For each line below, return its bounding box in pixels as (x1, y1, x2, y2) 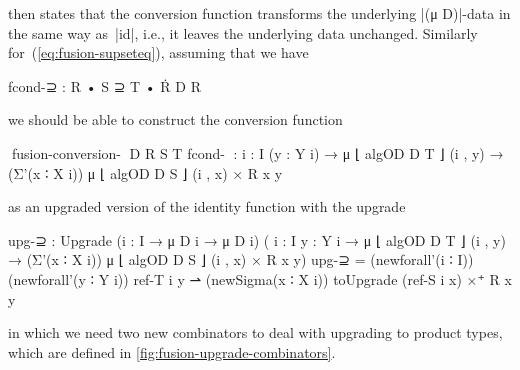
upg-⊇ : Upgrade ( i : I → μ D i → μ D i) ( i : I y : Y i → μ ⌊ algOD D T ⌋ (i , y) (8, 229, 506, 250)
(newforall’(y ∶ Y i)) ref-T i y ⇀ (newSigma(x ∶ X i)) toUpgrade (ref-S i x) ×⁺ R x (8, 268, 512, 289)
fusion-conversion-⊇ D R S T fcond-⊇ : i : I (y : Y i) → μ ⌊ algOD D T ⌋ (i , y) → (8, 142, 504, 163)
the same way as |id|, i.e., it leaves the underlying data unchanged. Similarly (8, 22, 478, 43)
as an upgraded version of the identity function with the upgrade (8, 196, 406, 217)
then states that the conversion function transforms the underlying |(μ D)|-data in (8, 3, 511, 23)
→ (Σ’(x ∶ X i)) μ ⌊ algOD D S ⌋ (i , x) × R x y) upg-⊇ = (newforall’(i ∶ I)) (8, 249, 474, 270)
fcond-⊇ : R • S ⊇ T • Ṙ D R (8, 75, 201, 96)
